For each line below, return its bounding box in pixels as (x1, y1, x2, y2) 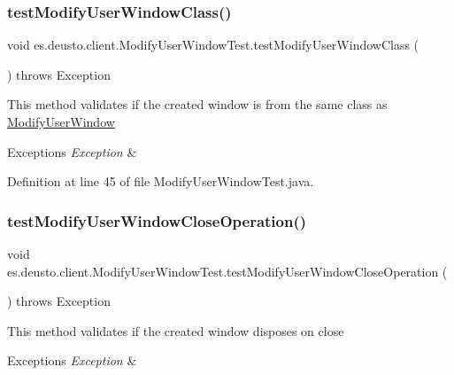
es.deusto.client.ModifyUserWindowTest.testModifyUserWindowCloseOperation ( (7, 262, 448, 280)
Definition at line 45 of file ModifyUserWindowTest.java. (7, 172, 314, 191)
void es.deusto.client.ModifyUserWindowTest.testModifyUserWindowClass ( (7, 35, 419, 54)
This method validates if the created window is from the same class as (7, 95, 388, 113)
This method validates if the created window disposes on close (7, 321, 344, 340)
